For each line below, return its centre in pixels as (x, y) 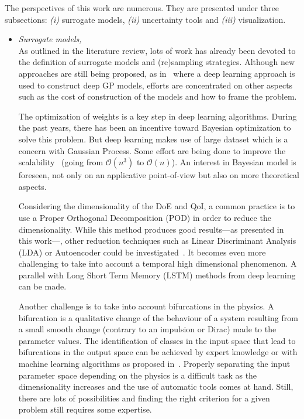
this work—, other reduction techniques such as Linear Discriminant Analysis (157, 241)
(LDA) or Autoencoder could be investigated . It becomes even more (142, 252)
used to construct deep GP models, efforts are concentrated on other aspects (156, 85)
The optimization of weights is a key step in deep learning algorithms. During (158, 116)
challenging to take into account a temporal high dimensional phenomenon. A (158, 263)
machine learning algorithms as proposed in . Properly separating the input (154, 364)
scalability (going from (61, 162)
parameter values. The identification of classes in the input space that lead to (157, 340)
